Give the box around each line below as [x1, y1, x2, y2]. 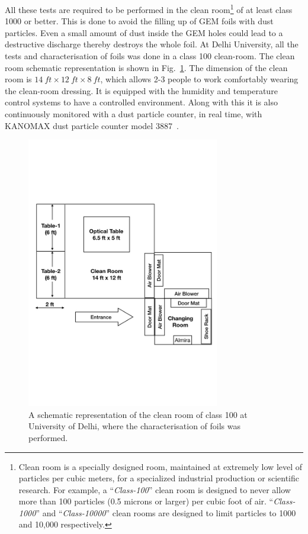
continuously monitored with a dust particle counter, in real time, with [5, 108, 262, 120]
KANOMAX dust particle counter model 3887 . [5, 119, 179, 131]
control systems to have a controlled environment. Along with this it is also [5, 96, 278, 108]
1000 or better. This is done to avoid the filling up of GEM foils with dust [5, 15, 274, 27]
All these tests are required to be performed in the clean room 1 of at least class [5, 2, 293, 15]
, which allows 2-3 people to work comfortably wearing [100, 73, 299, 85]
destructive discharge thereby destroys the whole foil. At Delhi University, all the [5, 38, 299, 50]
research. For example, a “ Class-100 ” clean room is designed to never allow [18, 483, 291, 496]
